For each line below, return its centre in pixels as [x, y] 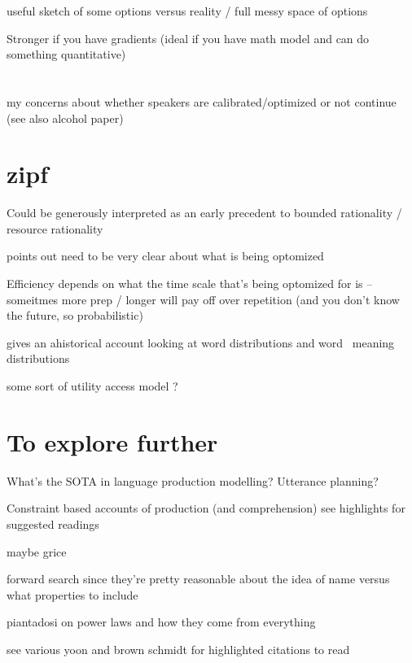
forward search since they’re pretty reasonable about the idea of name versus [198, 579]
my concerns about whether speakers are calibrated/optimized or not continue [202, 101]
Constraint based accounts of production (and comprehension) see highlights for [206, 508]
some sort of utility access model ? [92, 386]
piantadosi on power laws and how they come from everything [161, 622]
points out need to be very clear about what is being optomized [165, 256]
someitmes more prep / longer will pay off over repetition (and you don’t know [203, 299]
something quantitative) [66, 54]
